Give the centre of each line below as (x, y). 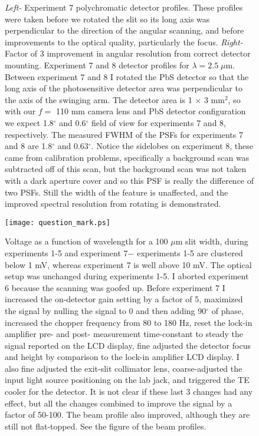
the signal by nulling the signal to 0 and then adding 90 (106, 310)
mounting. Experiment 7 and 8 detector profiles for (97, 65)
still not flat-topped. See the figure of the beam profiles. (106, 426)
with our (20, 111)
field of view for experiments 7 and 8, (158, 122)
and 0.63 (73, 146)
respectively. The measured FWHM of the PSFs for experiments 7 (124, 134)
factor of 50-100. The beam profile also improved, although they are (127, 414)
